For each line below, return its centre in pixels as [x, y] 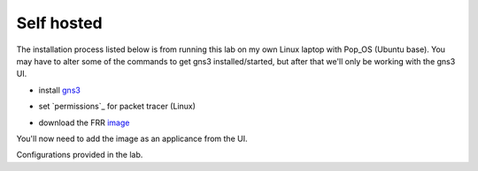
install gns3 [60, 90]
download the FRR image [84, 123]
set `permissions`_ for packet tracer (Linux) [117, 107]
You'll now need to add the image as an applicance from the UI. [132, 138]
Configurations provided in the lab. [80, 155]
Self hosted [59, 23]
